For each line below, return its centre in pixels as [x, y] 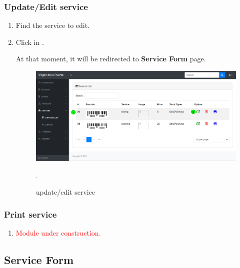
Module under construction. [58, 232]
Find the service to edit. [53, 25]
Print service [30, 214]
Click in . [30, 42]
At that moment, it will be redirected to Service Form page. [111, 59]
